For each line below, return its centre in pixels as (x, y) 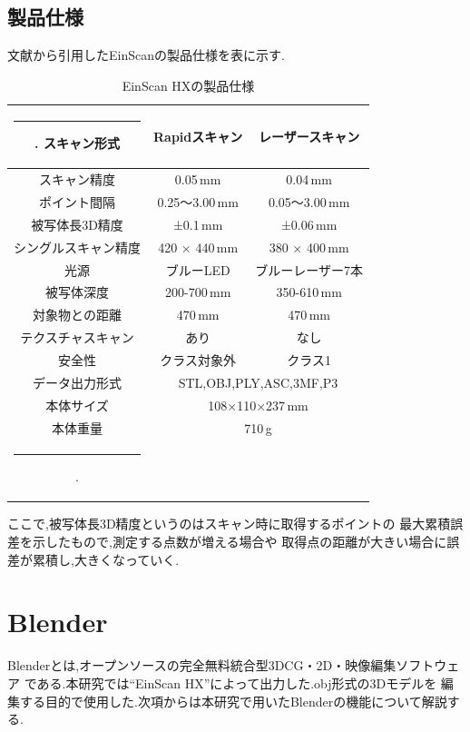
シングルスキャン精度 (77, 247)
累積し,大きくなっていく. (106, 559)
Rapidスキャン (198, 136)
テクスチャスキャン (77, 337)
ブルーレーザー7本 (309, 269)
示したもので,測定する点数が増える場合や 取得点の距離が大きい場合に (240, 542)
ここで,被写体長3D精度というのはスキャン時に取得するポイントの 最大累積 (229, 524)
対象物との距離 (77, 315)
